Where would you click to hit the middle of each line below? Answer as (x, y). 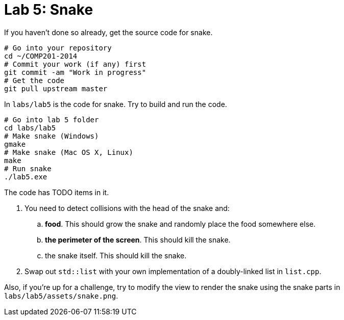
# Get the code (34, 80)
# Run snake (28, 168)
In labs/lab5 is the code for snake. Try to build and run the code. (116, 104)
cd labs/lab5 (30, 128)
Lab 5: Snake (49, 10)
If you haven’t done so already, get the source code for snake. (108, 32)
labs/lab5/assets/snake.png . (61, 296)
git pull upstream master (56, 88)
